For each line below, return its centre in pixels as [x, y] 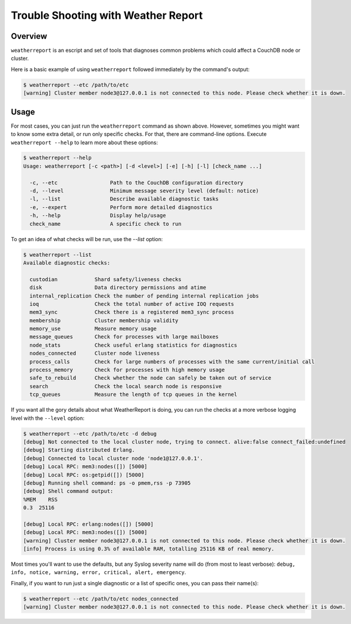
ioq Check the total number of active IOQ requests [132, 304]
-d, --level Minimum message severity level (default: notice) [144, 191]
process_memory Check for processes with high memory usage [127, 370]
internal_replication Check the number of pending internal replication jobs [144, 296]
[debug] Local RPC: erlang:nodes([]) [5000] [88, 524]
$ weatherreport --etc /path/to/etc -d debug [90, 433]
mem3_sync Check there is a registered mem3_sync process [132, 312]
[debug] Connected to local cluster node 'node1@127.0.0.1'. [113, 458]
